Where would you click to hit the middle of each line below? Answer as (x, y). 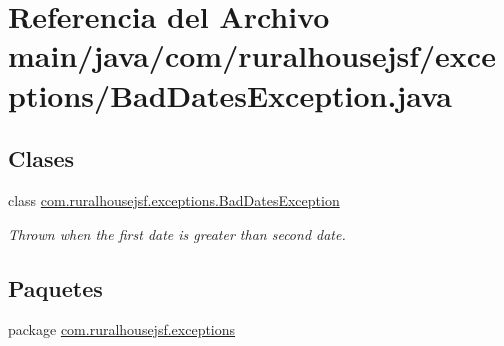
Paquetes (55, 287)
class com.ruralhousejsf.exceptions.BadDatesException (174, 199)
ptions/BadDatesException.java (230, 94)
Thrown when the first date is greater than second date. (177, 233)
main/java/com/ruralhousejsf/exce (252, 55)
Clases (41, 158)
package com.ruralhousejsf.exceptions (122, 329)
